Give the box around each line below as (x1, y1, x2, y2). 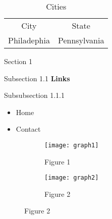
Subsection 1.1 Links (4, 73, 70, 83)
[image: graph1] (44, 141, 99, 149)
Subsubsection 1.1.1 (4, 90, 65, 100)
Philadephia (8, 34, 50, 46)
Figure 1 (44, 156, 71, 167)
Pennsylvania (58, 34, 104, 46)
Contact (16, 124, 41, 134)
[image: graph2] (44, 174, 99, 182)
